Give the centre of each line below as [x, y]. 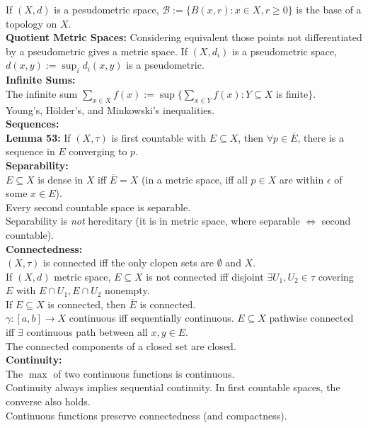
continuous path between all [87, 332]
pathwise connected [311, 318]
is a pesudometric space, [107, 9]
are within [301, 179]
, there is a [321, 137]
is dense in [61, 179]
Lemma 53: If [38, 137]
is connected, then [87, 304]
